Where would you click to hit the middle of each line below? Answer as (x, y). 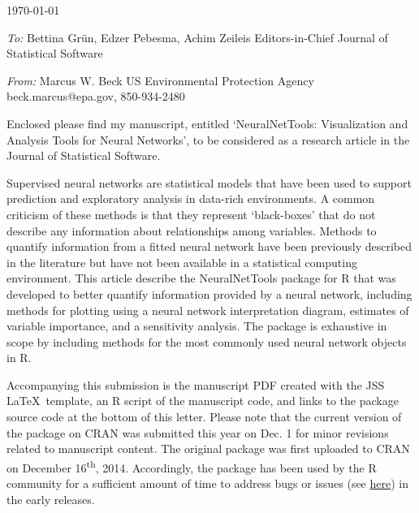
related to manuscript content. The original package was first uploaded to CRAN (208, 448)
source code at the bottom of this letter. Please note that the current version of (204, 417)
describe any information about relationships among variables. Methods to (192, 230)
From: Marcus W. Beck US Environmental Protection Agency (160, 80)
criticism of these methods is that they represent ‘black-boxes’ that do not (191, 214)
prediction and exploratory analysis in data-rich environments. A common (191, 198)
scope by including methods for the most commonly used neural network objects (207, 341)
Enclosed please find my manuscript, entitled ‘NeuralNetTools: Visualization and (207, 123)
